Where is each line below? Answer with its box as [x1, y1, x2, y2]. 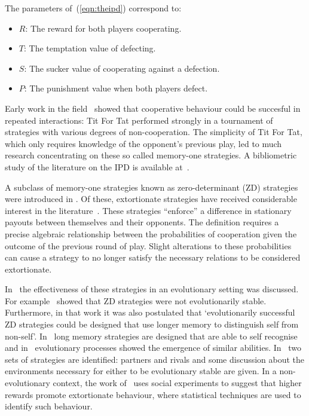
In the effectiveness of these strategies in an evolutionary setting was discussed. [5, 283, 299, 295]
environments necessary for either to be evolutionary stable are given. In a [5, 365, 277, 377]
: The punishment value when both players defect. [24, 82, 208, 94]
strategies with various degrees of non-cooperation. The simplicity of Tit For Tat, [5, 126, 302, 138]
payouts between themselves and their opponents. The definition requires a [5, 216, 279, 228]
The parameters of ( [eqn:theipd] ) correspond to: [5, 2, 182, 14]
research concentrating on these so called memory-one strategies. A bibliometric [5, 149, 297, 161]
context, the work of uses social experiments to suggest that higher [53, 377, 302, 389]
